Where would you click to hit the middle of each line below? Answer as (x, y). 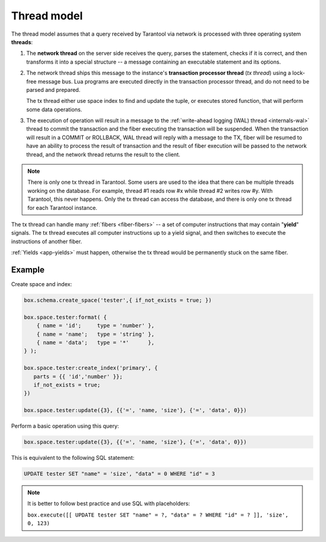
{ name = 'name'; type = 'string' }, (96, 334)
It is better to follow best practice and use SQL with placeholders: (109, 504)
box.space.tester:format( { (65, 317)
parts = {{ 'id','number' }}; (78, 376)
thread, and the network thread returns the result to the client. (103, 154)
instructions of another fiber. (47, 241)
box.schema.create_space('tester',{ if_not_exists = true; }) (118, 300)
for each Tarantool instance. (62, 207)
